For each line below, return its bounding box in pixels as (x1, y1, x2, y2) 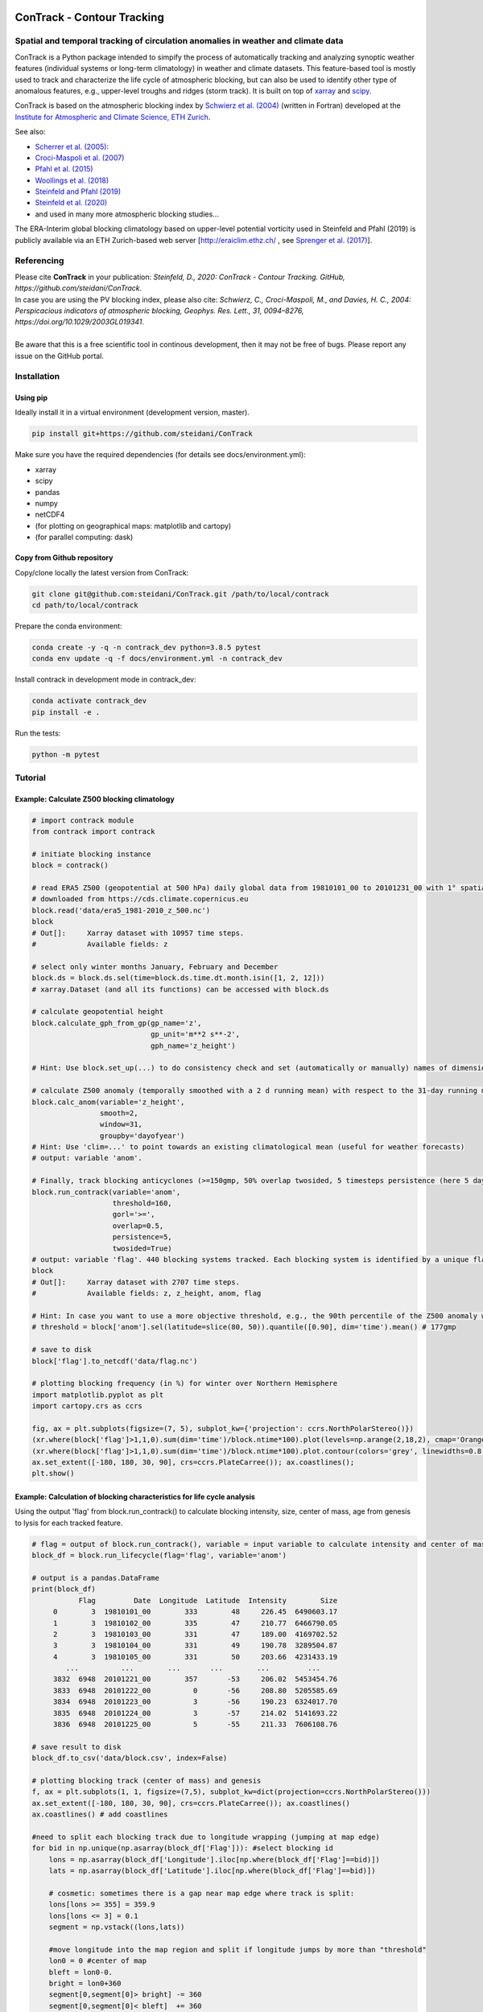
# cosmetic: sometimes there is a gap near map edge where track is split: (48, 1888, 355, 1898)
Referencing (14, 255, 64, 266)
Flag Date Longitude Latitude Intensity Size (78, 1596, 338, 1605)
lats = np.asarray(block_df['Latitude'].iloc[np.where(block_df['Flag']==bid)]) (48, 1866, 376, 1875)
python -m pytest (31, 749, 101, 759)
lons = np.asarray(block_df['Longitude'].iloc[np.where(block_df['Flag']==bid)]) (48, 1855, 380, 1864)
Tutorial (14, 772, 46, 783)
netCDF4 (35, 509, 65, 519)
